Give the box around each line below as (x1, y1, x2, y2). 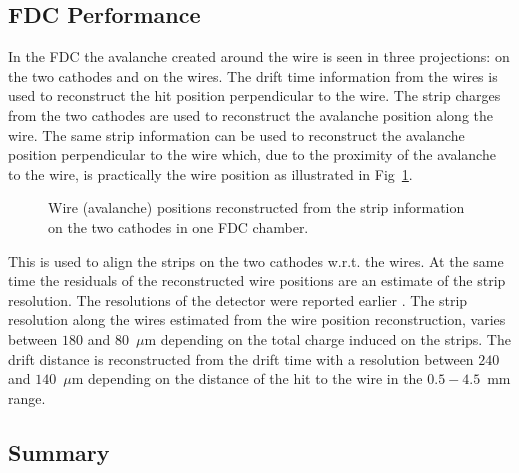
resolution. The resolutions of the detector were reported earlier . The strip (8, 289, 468, 310)
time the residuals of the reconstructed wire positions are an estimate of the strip (8, 270, 506, 291)
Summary (8, 436, 110, 467)
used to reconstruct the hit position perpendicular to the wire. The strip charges (8, 85, 501, 106)
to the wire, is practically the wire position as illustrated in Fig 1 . (8, 163, 413, 184)
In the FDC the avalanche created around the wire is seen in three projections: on (8, 46, 510, 67)
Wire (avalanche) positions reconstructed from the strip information (48, 197, 465, 218)
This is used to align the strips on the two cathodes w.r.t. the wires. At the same (8, 250, 504, 271)
